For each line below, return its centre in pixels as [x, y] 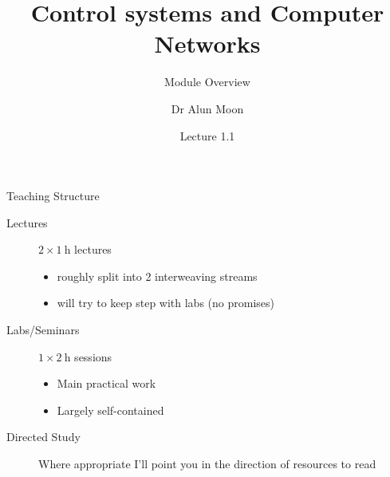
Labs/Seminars [43, 330]
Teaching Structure [53, 196]
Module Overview [207, 82]
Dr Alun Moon [207, 108]
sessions [93, 356]
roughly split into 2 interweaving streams [157, 276]
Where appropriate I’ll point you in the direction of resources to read [207, 464]
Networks [207, 43]
